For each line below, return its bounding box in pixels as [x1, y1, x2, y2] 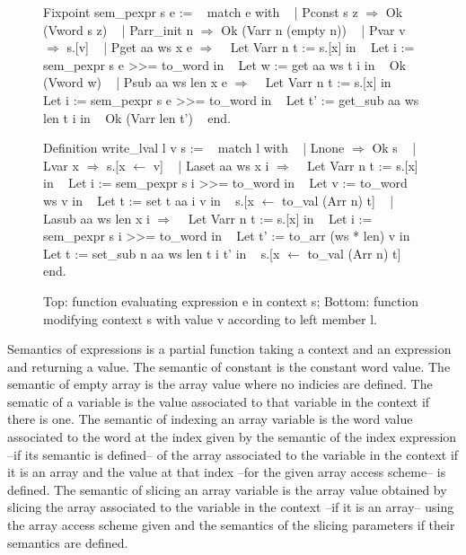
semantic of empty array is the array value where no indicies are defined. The [7, 374, 433, 393]
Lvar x [43, 155, 79, 174]
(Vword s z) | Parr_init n [43, 20, 194, 39]
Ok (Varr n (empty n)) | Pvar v [221, 20, 406, 39]
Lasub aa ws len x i [43, 208, 150, 227]
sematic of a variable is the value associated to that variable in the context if [7, 392, 430, 410]
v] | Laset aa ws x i [153, 155, 269, 174]
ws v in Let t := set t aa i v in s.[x [43, 190, 254, 209]
